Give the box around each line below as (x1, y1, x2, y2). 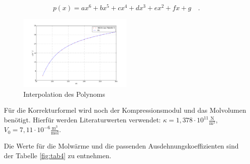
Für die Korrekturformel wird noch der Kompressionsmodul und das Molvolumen (4, 105, 246, 115)
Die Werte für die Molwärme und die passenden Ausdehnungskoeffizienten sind (4, 141, 239, 151)
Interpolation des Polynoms (23, 89, 106, 99)
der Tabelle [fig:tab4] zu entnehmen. (4, 150, 111, 160)
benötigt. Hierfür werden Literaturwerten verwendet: (4, 115, 161, 125)
